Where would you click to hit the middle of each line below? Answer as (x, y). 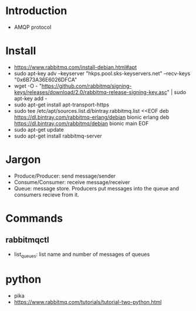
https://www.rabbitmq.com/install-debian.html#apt (75, 67)
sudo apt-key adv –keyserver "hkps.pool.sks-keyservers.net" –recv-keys (102, 73)
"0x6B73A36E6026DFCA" (45, 79)
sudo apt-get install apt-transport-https (62, 105)
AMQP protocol (33, 27)
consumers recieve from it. (47, 195)
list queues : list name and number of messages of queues (82, 255)
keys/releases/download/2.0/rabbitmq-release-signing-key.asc (91, 92)
